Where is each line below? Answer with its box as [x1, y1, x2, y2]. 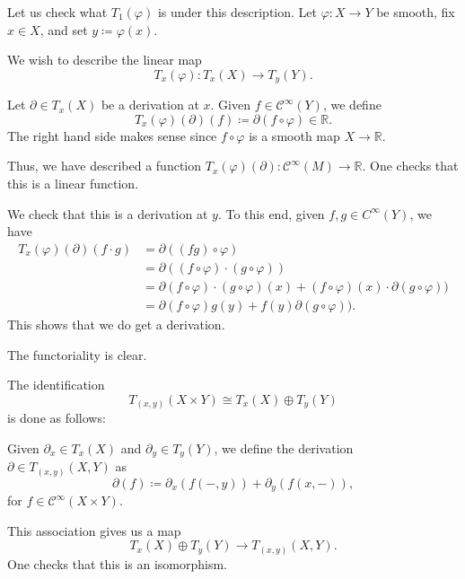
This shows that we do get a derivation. [7, 314, 225, 333]
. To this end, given [217, 204, 325, 223]
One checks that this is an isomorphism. [7, 554, 228, 573]
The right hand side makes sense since [7, 126, 217, 145]
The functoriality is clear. [7, 345, 147, 364]
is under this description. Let [157, 3, 317, 21]
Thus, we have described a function [7, 156, 202, 175]
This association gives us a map [7, 521, 181, 540]
